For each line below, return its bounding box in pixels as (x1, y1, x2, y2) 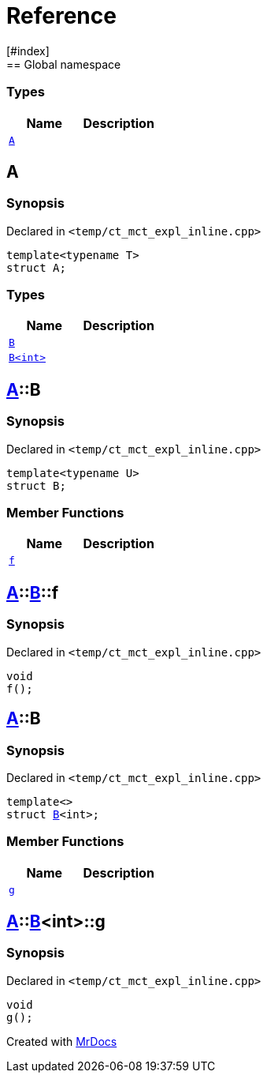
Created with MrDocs (6, 1034, 117, 1048)
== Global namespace (6, 57, 121, 71)
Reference (6, 2, 117, 29)
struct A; (6, 261, 66, 274)
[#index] (6, 43, 50, 58)
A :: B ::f (6, 582, 59, 603)
